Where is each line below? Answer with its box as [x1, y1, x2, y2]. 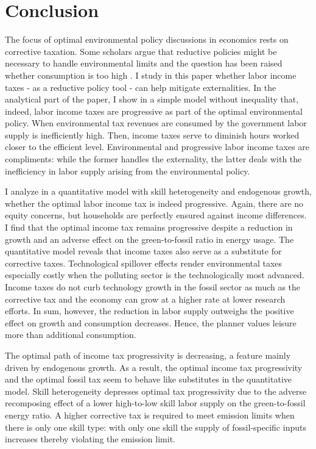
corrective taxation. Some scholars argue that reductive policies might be [5, 45, 277, 57]
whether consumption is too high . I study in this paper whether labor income [5, 68, 297, 81]
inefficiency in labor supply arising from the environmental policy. [5, 164, 250, 177]
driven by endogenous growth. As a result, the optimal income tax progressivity [5, 361, 303, 373]
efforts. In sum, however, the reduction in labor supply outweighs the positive [5, 304, 294, 317]
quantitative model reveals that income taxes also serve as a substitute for [5, 245, 282, 257]
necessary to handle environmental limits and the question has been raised [5, 57, 283, 70]
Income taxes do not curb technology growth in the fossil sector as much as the [5, 281, 301, 293]
